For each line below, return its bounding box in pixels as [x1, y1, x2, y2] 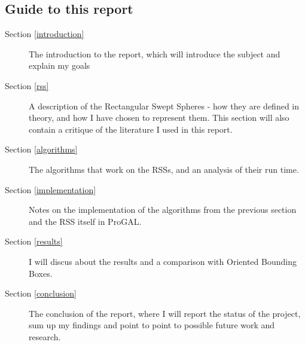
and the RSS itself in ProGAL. [29, 215, 142, 227]
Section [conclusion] [5, 287, 77, 300]
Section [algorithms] [5, 143, 78, 155]
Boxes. [29, 267, 53, 279]
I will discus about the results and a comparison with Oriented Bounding [29, 255, 297, 267]
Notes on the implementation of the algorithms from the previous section [29, 203, 297, 216]
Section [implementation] [5, 183, 96, 196]
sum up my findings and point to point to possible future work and [29, 319, 275, 331]
